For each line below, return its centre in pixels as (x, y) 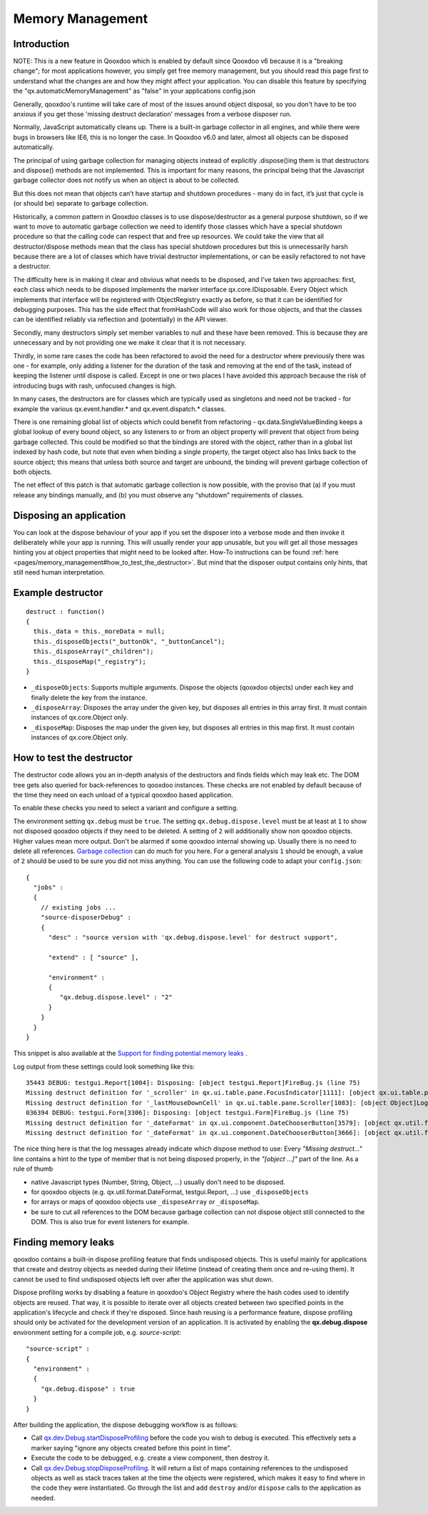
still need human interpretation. (59, 572)
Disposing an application (70, 515)
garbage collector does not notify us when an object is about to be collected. (126, 180)
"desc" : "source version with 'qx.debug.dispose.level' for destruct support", (193, 938)
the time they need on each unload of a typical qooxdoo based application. (123, 794)
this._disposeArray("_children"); (93, 652)
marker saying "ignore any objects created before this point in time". (131, 1448)
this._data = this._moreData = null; (99, 631)
